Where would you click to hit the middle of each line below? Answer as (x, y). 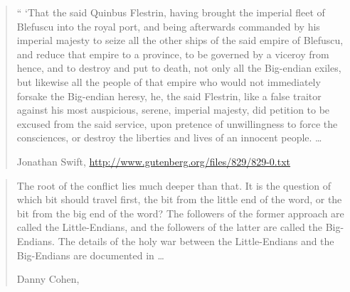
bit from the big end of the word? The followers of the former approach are (180, 213)
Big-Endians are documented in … (90, 255)
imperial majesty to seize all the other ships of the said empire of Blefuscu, (180, 40)
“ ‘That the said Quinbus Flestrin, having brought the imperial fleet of (171, 12)
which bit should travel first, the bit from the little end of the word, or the (179, 199)
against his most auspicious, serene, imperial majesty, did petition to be (173, 110)
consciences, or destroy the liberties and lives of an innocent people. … (169, 137)
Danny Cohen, (48, 279)
